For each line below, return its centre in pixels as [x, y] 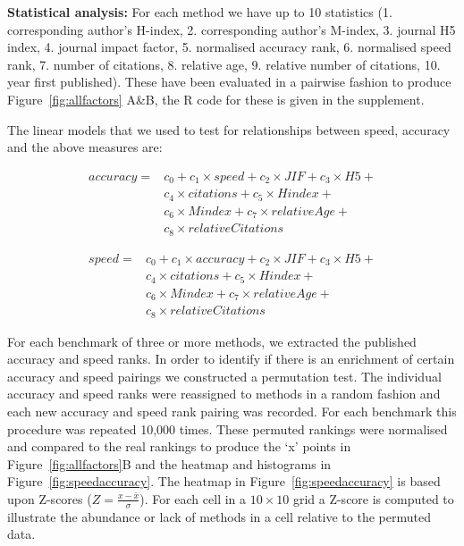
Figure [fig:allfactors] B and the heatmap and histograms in [169, 463]
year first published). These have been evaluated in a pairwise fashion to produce [229, 82]
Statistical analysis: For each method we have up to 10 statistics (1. [200, 12]
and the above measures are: [85, 147]
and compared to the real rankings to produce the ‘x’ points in [179, 446]
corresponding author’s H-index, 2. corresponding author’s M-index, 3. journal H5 [232, 29]
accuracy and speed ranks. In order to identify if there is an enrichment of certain [231, 359]
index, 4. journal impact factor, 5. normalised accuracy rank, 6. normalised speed [229, 47]
